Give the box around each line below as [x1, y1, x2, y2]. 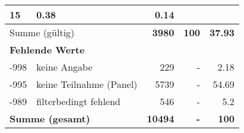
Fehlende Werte [9, 43, 85, 56]
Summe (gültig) [9, 26, 75, 39]
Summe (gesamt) [9, 112, 90, 125]
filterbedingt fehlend [36, 94, 121, 108]
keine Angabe [36, 60, 93, 74]
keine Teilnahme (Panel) [36, 77, 138, 91]
